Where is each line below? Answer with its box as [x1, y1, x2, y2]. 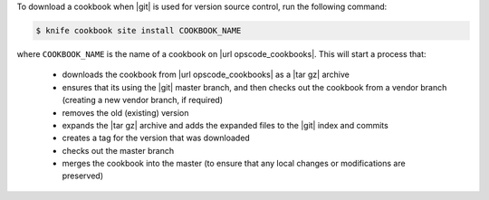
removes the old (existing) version [62, 107, 189, 118]
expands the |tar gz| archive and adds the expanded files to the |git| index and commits [62, 119, 388, 130]
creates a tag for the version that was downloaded [62, 132, 251, 144]
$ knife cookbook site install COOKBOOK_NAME [35, 25, 242, 35]
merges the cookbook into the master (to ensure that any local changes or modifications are [62, 158, 407, 169]
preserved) [62, 170, 104, 181]
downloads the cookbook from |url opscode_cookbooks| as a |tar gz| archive [62, 69, 350, 81]
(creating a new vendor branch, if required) [62, 95, 224, 106]
